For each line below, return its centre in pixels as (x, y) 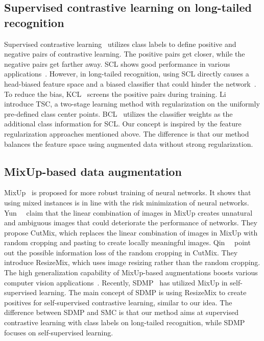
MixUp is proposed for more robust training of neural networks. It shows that (128, 192)
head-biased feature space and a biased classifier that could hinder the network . (130, 83)
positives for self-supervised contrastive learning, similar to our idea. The (118, 302)
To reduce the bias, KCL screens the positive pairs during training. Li (115, 94)
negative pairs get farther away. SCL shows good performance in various (117, 63)
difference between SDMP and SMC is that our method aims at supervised (121, 312)
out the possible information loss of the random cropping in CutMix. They (121, 252)
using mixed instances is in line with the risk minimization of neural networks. (127, 202)
